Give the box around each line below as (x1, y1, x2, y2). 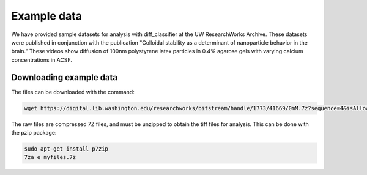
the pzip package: (11, 128, 57, 136)
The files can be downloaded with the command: (11, 88, 135, 95)
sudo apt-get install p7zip (24, 145, 108, 152)
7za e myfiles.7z (24, 154, 76, 161)
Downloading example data (11, 72, 118, 83)
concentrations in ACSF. (11, 56, 73, 64)
